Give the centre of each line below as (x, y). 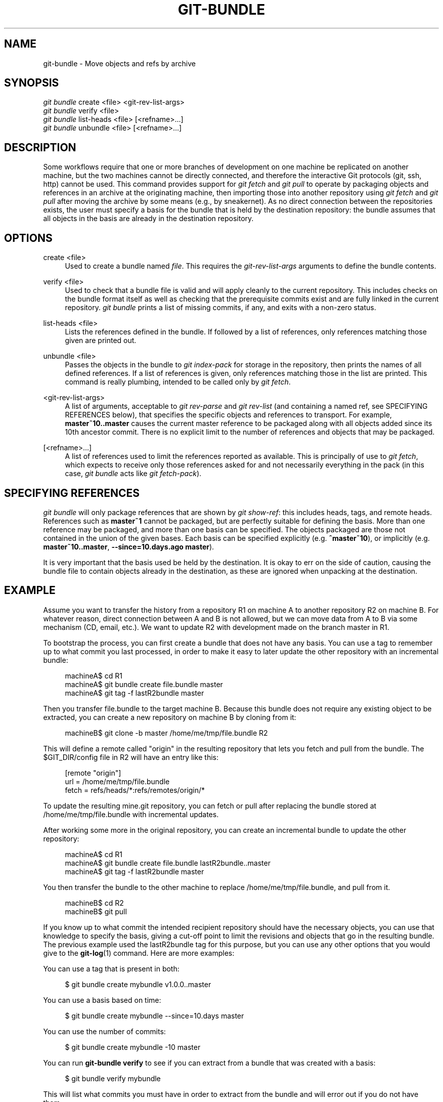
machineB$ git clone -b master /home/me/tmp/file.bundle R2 (166, 733)
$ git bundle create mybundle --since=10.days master (154, 1015)
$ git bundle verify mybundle (113, 1078)
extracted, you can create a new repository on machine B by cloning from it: (170, 717)
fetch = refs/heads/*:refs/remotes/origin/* (135, 790)
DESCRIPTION (40, 147)
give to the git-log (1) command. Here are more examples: (139, 953)
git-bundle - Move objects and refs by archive (119, 63)
